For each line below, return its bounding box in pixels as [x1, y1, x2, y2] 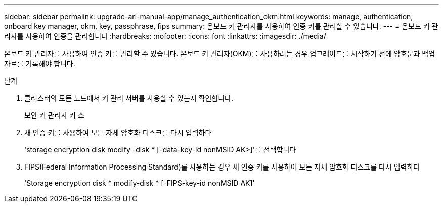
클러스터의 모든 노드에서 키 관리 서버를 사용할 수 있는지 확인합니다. [24, 94, 233, 102]
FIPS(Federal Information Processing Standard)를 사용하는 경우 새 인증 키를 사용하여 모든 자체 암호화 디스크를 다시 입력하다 [24, 162, 420, 171]
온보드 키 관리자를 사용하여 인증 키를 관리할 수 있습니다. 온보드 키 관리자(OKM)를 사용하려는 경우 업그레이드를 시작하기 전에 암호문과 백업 [4, 49, 435, 58]
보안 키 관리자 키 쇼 [24, 111, 84, 119]
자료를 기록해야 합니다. [4, 59, 75, 68]
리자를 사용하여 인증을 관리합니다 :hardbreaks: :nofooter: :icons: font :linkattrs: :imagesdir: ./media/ [4, 32, 326, 40]
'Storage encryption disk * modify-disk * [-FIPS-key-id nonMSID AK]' [24, 179, 255, 187]
